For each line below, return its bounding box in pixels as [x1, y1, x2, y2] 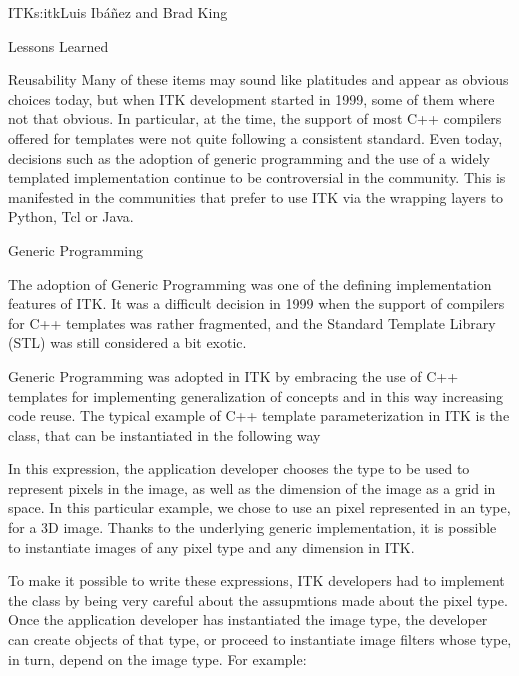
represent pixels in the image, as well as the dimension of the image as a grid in [8, 477, 496, 498]
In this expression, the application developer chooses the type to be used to [8, 458, 470, 479]
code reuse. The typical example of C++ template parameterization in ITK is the [8, 405, 510, 426]
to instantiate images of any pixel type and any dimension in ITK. [8, 536, 415, 557]
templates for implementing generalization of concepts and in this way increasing [8, 385, 504, 406]
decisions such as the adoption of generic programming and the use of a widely [8, 147, 490, 168]
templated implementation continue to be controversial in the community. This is [8, 167, 506, 188]
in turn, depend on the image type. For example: [8, 648, 307, 669]
